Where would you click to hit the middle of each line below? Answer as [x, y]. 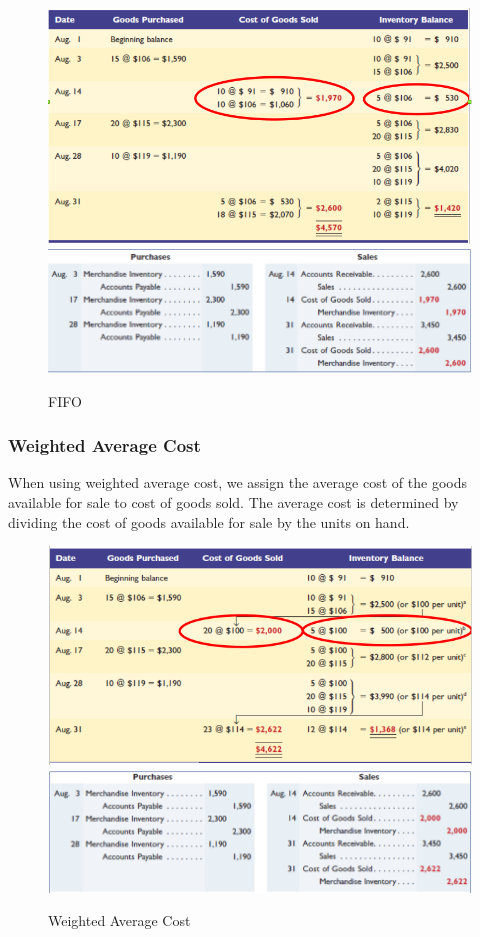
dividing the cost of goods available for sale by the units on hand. [209, 521]
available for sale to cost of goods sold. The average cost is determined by [233, 501]
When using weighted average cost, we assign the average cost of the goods [237, 482]
